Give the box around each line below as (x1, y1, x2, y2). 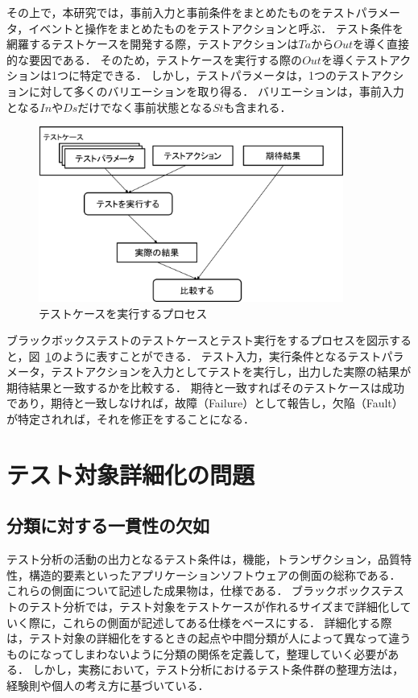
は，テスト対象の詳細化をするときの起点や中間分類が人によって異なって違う (6, 630, 412, 646)
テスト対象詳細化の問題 (6, 457, 255, 490)
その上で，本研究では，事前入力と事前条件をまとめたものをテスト (6, 4, 356, 20)
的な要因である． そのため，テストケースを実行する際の (6, 51, 303, 68)
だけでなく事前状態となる (77, 98, 213, 115)
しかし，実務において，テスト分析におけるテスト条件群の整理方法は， (32, 661, 404, 678)
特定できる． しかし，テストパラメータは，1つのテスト (79, 67, 370, 84)
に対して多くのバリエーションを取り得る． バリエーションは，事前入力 (28, 82, 404, 99)
